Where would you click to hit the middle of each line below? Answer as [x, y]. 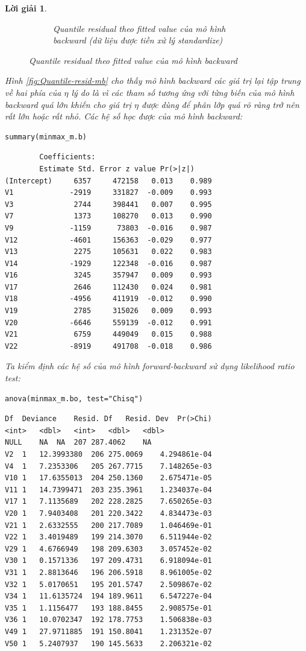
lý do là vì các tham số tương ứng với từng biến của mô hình [183, 92]
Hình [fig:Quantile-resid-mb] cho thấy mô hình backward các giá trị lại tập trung [153, 81]
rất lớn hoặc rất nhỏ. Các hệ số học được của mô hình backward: [124, 116]
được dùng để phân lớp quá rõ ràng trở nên [220, 104]
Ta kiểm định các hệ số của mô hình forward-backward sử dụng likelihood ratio [150, 366]
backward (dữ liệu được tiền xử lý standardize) [138, 40]
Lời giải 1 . [26, 8]
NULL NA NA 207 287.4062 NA [78, 443]
